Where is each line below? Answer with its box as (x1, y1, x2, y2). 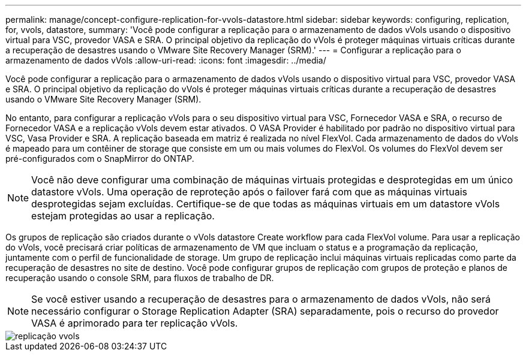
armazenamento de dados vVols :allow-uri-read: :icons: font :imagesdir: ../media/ (5, 55, 326, 65)
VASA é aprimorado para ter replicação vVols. (31, 317, 238, 329)
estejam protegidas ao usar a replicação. (31, 210, 215, 222)
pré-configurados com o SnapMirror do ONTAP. (5, 153, 194, 164)
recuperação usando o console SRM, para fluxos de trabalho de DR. (5, 273, 274, 283)
